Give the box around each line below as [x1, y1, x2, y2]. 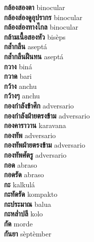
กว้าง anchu [4, 80, 37, 91]
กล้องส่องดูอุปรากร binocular [4, 12, 83, 22]
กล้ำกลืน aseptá [4, 41, 47, 52]
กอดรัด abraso [4, 169, 44, 180]
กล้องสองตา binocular [4, 2, 65, 12]
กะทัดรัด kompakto [4, 189, 58, 199]
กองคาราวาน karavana [4, 120, 66, 131]
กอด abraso [4, 159, 37, 170]
